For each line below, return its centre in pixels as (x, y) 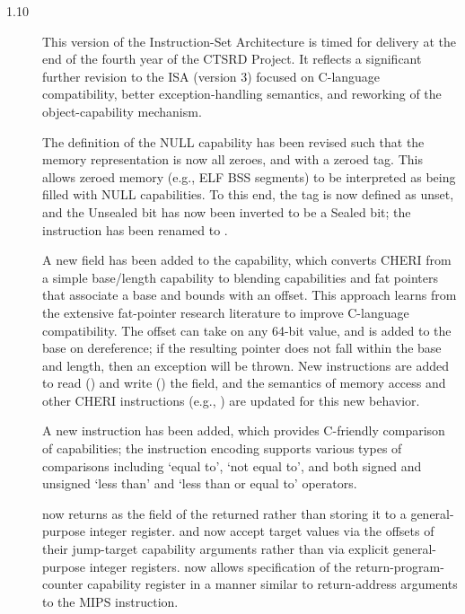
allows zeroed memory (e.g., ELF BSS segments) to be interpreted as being (249, 176)
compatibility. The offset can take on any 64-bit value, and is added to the (247, 330)
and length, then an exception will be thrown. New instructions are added (246, 365)
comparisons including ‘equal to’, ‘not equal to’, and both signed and (232, 465)
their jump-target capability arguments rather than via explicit (216, 549)
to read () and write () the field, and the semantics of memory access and (244, 383)
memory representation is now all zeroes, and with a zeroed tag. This (232, 159)
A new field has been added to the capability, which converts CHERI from (247, 260)
